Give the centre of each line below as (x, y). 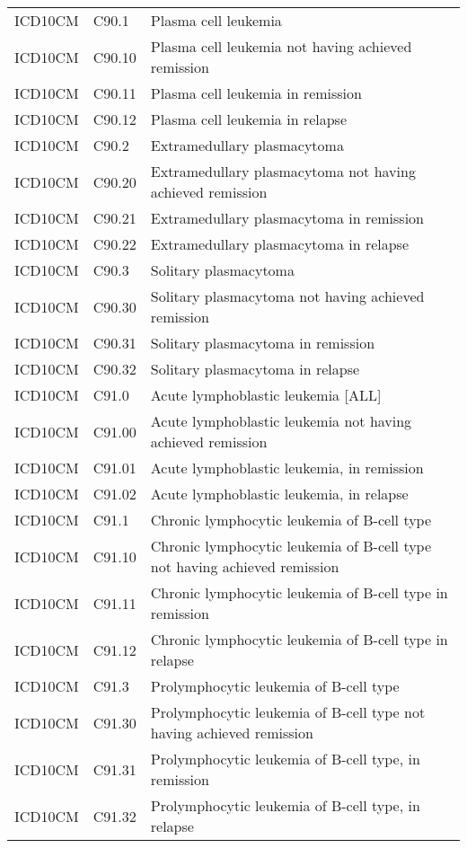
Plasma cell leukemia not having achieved (281, 46)
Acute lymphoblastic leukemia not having (281, 421)
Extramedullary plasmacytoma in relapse (280, 244)
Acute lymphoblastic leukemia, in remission (287, 468)
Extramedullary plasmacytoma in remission (287, 218)
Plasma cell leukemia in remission (256, 93)
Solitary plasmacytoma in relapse (255, 369)
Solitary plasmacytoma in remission (263, 343)
